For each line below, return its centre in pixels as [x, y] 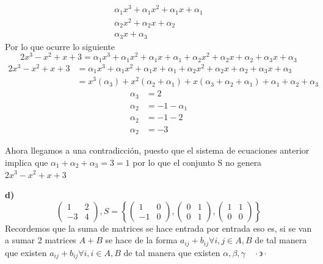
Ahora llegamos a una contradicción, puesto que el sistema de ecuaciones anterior [157, 150]
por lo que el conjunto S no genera [197, 162]
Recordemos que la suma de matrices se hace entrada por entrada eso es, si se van [158, 228]
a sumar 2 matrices [41, 240]
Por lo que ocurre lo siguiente [60, 46]
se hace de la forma [141, 240]
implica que [27, 162]
